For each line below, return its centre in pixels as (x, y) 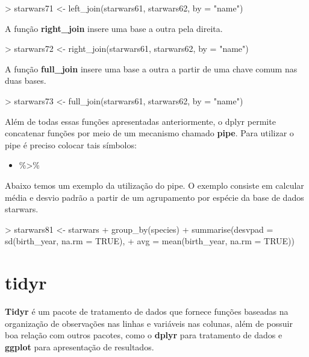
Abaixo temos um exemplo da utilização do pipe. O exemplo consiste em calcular (154, 185)
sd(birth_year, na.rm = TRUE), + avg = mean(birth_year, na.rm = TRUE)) (150, 241)
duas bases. (26, 81)
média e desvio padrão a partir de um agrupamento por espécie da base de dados (154, 197)
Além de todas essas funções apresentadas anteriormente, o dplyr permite (140, 121)
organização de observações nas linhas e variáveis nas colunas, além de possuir (149, 323)
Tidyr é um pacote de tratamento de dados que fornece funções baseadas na (147, 311)
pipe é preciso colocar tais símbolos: (71, 144)
